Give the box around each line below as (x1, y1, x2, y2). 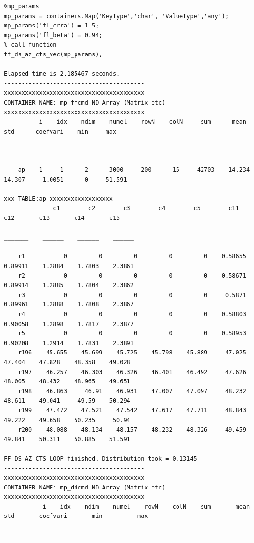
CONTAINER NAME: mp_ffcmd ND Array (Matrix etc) (4, 99, 166, 106)
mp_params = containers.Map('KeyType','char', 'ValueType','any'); (4, 12, 229, 20)
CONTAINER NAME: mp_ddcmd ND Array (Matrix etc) (4, 484, 166, 491)
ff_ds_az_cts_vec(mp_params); (4, 51, 102, 58)
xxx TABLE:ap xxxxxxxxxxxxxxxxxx (4, 195, 113, 202)
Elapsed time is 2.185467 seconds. (4, 70, 120, 78)
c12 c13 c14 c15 (4, 215, 120, 222)
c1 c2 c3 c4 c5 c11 (53, 205, 239, 212)
